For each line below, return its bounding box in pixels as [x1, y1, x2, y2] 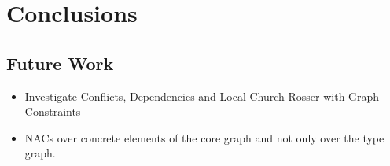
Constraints [24, 103, 81, 120]
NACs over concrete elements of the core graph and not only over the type [24, 129, 384, 146]
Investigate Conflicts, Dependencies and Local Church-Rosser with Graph [24, 87, 380, 104]
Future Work [6, 50, 114, 75]
